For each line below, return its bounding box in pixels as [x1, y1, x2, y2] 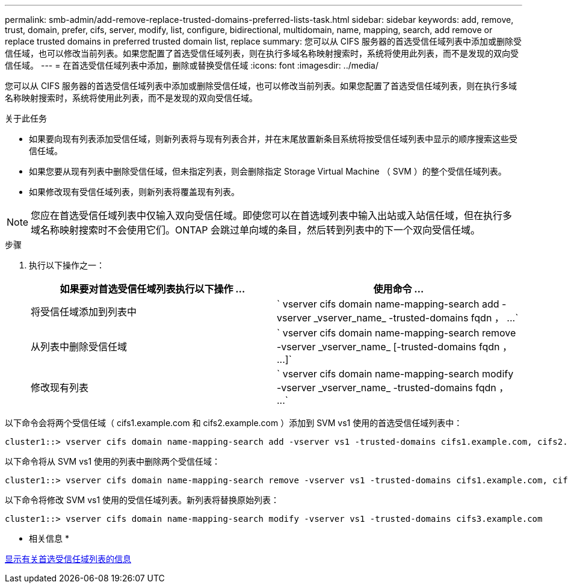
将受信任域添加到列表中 [31, 306, 137, 318]
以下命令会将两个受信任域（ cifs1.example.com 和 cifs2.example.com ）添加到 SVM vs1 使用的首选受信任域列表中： [5, 418, 463, 428]
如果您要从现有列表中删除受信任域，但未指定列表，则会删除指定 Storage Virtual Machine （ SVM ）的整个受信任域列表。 [29, 166, 507, 176]
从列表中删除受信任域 [31, 341, 128, 353]
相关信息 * [29, 533, 69, 543]
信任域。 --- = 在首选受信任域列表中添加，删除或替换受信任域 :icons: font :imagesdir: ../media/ [5, 60, 379, 70]
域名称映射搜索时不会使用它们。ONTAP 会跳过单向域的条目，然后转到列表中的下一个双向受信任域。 [31, 224, 481, 236]
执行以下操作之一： [29, 260, 105, 270]
